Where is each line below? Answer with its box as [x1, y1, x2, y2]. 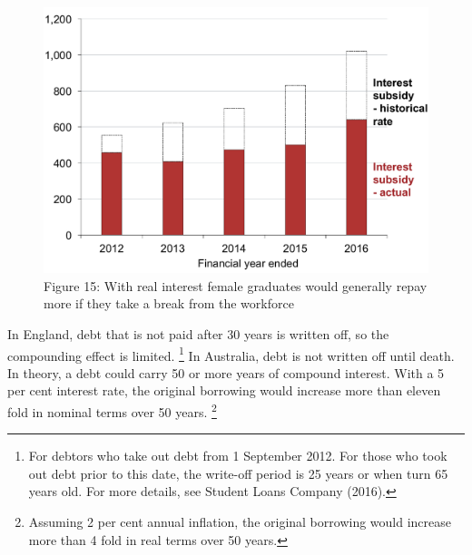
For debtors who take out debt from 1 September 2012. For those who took [28, 446, 447, 465]
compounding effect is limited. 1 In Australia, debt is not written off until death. [7, 343, 455, 365]
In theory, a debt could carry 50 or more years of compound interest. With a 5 [7, 363, 445, 382]
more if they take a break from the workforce [44, 294, 294, 313]
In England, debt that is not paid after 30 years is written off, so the [7, 324, 389, 343]
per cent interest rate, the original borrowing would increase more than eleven [7, 381, 441, 400]
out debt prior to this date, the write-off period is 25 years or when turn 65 [28, 463, 448, 482]
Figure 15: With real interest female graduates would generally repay [44, 276, 428, 295]
